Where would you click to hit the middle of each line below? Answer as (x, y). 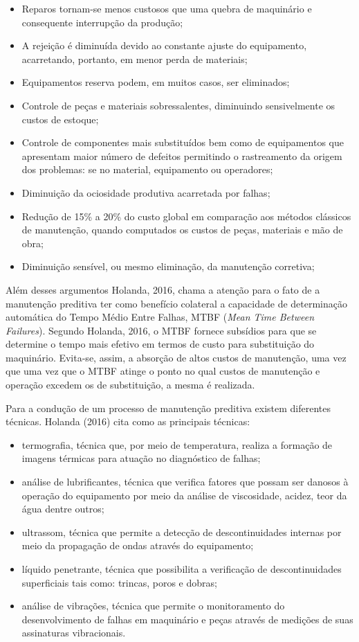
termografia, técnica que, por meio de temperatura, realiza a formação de (177, 444)
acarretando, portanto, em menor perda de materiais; (135, 59)
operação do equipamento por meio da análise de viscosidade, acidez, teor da (184, 495)
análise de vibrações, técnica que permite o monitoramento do (153, 606)
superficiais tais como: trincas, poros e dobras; (119, 582)
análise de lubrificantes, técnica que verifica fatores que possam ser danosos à (185, 482)
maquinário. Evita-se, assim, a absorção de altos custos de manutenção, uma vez (176, 357)
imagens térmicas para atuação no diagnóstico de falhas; (141, 458)
